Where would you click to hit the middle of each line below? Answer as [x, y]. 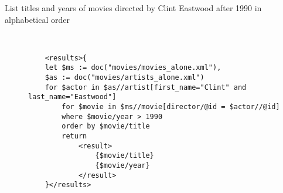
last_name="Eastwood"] [72, 97]
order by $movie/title [106, 126]
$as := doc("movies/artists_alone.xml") [125, 78]
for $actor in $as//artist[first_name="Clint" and [146, 87]
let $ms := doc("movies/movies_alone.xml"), [133, 68]
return [74, 136]
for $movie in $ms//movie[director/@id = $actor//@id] [171, 107]
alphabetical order [37, 19]
